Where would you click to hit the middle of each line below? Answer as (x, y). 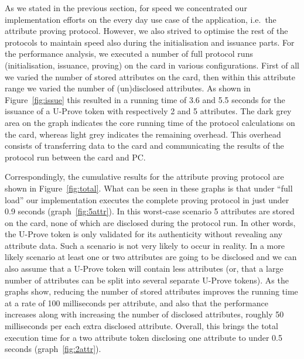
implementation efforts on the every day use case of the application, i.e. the (141, 19)
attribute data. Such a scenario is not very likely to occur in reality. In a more (145, 245)
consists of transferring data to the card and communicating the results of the (144, 146)
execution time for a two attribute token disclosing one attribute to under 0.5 (144, 337)
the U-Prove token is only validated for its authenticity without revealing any (144, 234)
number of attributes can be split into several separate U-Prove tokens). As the (147, 280)
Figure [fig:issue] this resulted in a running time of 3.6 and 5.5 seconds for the (145, 99)
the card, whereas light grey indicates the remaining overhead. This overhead (143, 134)
